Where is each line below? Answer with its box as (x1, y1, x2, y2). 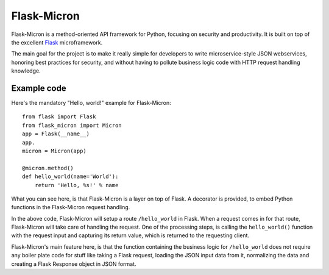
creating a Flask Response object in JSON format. (11, 260, 136, 268)
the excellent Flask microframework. (11, 38, 103, 46)
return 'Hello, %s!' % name (34, 182, 119, 188)
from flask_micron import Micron (22, 122, 122, 129)
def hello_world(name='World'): (22, 173, 119, 180)
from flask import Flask (22, 113, 96, 120)
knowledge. (11, 67, 41, 74)
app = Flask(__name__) (22, 130, 90, 137)
